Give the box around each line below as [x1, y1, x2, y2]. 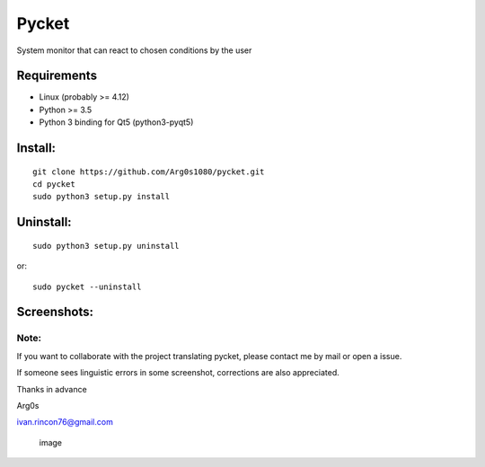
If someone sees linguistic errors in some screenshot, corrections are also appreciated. [16, 367, 340, 378]
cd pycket [32, 180, 75, 189]
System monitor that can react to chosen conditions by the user [16, 45, 252, 56]
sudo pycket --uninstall [32, 281, 142, 292]
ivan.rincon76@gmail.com [16, 417, 114, 427]
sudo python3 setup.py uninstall [32, 241, 180, 251]
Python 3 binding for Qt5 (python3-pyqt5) [39, 117, 194, 128]
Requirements [16, 68, 98, 84]
